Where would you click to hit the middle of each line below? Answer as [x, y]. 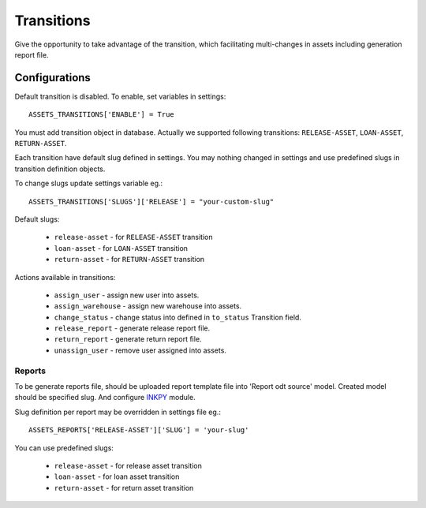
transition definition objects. [60, 169]
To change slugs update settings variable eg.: [89, 183]
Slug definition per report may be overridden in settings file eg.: [118, 412]
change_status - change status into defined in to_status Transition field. [177, 317]
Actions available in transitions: [65, 277]
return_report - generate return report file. [128, 339]
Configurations [52, 78]
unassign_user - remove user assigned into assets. [140, 350]
